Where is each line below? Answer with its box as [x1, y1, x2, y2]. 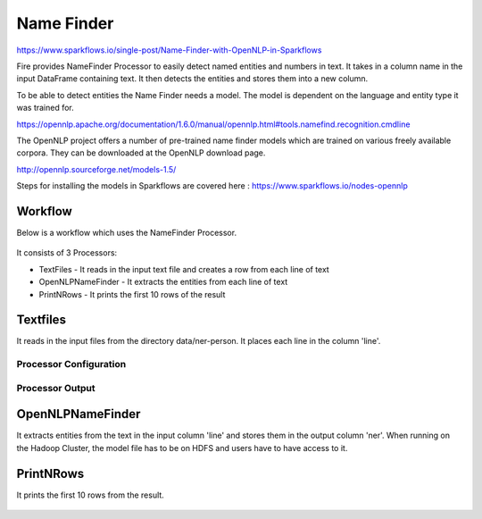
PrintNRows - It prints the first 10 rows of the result [38, 289, 226, 299]
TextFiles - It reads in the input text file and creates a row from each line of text [38, 264, 329, 274]
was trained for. [16, 103, 75, 113]
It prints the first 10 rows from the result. [16, 490, 164, 500]
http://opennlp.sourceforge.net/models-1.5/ [16, 163, 177, 174]
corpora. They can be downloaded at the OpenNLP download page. [16, 147, 266, 158]
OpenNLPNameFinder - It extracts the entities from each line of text [38, 277, 288, 288]
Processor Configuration [16, 358, 127, 371]
